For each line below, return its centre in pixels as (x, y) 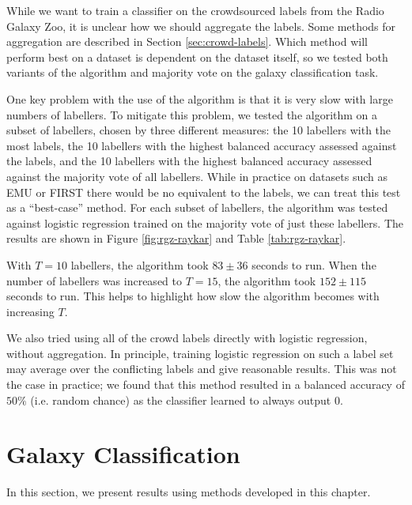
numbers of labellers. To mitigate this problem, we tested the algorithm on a (192, 114)
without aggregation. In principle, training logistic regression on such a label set (200, 353)
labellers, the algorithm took (140, 264)
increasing (30, 311)
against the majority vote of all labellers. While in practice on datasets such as (197, 176)
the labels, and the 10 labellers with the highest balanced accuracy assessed (189, 161)
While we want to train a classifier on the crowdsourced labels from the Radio (195, 10)
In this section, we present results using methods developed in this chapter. (189, 492)
